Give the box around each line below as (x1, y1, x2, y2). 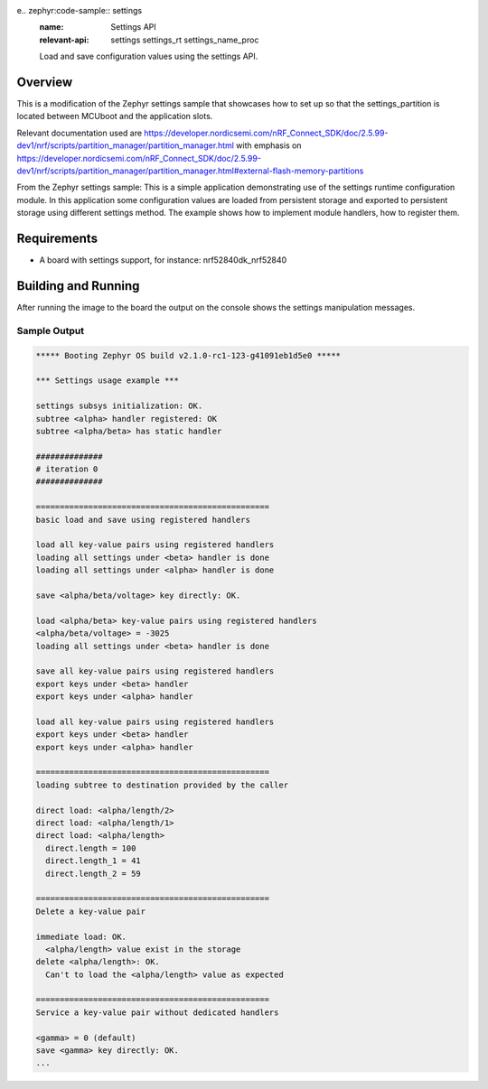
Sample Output (16, 324, 85, 337)
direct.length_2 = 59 (45, 868, 142, 879)
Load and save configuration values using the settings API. (39, 51, 258, 62)
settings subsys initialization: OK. (35, 401, 203, 411)
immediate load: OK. (35, 931, 127, 942)
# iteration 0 (35, 464, 99, 474)
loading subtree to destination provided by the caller (35, 779, 289, 790)
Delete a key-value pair (35, 906, 146, 917)
